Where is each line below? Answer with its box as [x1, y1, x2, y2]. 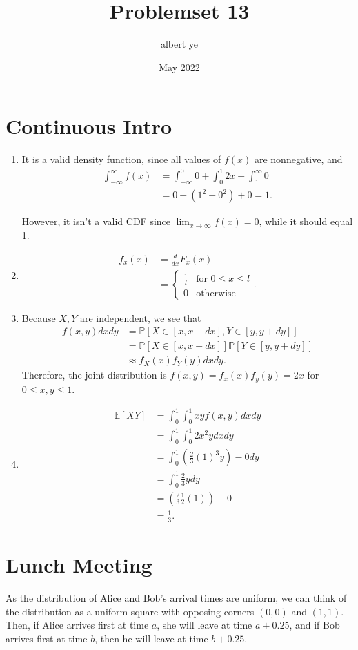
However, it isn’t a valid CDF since [21, 214, 171, 229]
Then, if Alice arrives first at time [6, 618, 149, 632]
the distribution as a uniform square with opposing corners [6, 604, 255, 618]
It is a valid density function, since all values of [21, 152, 221, 166]
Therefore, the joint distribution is [21, 367, 167, 382]
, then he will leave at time [95, 631, 208, 645]
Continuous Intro [6, 112, 172, 140]
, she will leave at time [157, 618, 252, 632]
